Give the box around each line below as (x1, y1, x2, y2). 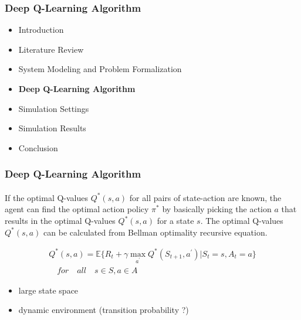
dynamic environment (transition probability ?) (18, 304, 189, 316)
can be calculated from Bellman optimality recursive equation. (43, 226, 268, 238)
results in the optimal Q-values (5, 215, 116, 226)
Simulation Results (18, 122, 86, 134)
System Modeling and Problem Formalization (18, 63, 182, 75)
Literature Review (18, 43, 84, 55)
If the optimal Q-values (5, 191, 89, 203)
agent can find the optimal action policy (5, 203, 149, 215)
